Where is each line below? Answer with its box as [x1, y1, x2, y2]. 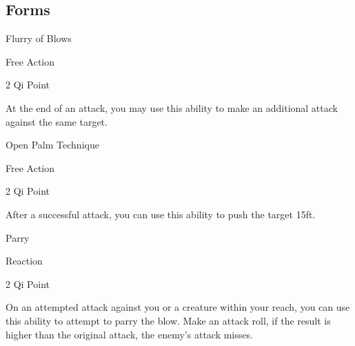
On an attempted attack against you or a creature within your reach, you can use [6, 300, 350, 314]
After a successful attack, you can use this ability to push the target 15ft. [6, 206, 316, 221]
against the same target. [6, 114, 108, 128]
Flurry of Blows [6, 31, 72, 46]
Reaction [6, 253, 43, 268]
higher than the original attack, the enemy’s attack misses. [6, 327, 253, 341]
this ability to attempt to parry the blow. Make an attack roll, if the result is [6, 313, 331, 327]
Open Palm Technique [6, 137, 99, 152]
